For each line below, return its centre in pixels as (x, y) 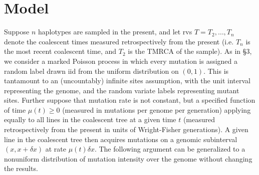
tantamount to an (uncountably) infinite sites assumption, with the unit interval (127, 81)
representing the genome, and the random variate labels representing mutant (122, 90)
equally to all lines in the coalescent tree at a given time (90, 119)
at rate (56, 149)
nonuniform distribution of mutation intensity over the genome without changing (128, 158)
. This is (216, 71)
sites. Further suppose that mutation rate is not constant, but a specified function (130, 100)
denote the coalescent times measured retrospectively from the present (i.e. (119, 41)
